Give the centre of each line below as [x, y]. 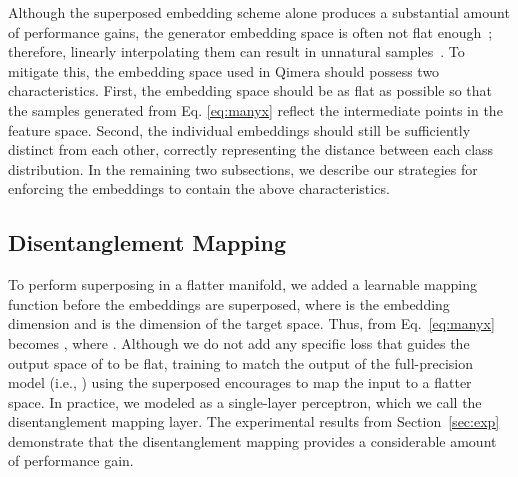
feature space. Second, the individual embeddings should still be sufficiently [239, 129]
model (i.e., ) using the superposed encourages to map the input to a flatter [240, 382]
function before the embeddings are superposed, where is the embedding [229, 303]
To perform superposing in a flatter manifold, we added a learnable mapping [243, 284]
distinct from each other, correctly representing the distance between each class [251, 149]
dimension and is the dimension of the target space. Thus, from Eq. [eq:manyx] [251, 323]
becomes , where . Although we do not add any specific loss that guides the [239, 342]
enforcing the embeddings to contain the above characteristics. [199, 188]
